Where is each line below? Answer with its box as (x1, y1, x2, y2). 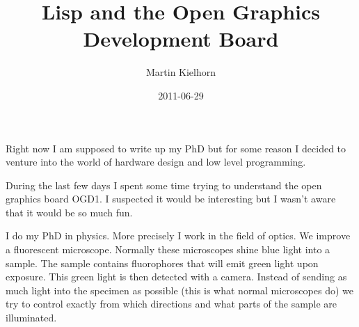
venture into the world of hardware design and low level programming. (6, 154, 306, 169)
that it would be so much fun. (6, 205, 133, 219)
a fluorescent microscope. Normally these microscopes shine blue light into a (6, 242, 330, 257)
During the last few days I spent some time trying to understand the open (6, 177, 322, 192)
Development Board (83, 24, 279, 53)
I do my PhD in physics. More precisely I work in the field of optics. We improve (6, 228, 351, 243)
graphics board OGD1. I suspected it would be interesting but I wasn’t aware (6, 191, 336, 206)
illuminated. (6, 310, 57, 325)
